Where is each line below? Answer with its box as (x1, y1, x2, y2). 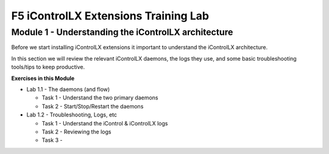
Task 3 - (41, 136, 63, 144)
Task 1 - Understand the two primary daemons (41, 94, 158, 101)
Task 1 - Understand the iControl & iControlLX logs (41, 119, 168, 127)
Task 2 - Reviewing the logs (41, 128, 111, 135)
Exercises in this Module (11, 75, 75, 82)
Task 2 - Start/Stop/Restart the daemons (41, 102, 144, 110)
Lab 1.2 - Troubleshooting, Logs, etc (26, 111, 118, 118)
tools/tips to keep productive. (11, 64, 85, 71)
